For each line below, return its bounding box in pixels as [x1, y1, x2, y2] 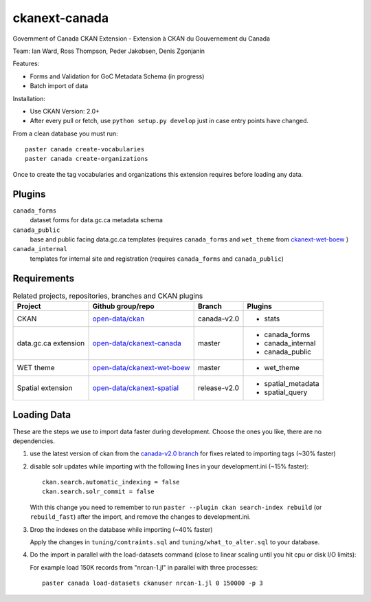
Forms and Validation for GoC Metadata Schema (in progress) [30, 72, 205, 80]
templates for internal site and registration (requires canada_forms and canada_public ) [30, 255, 284, 263]
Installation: [12, 94, 46, 103]
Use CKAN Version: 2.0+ [30, 107, 100, 115]
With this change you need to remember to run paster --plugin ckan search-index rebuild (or [30, 503, 322, 511]
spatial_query [264, 387, 308, 397]
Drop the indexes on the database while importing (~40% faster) [30, 525, 213, 533]
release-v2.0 [197, 383, 240, 392]
